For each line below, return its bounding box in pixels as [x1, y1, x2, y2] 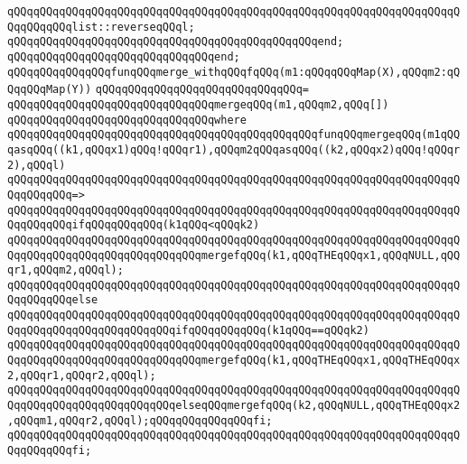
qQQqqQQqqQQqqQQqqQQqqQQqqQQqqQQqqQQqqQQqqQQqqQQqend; [7, 35, 344, 49]
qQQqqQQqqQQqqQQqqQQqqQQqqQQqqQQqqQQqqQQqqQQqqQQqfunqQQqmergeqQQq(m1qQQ [7, 128, 461, 142]
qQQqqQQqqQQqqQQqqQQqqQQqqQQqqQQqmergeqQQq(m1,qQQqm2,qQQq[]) [7, 97, 389, 111]
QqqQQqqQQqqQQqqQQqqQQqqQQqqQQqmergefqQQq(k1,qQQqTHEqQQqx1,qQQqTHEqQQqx [7, 354, 461, 367]
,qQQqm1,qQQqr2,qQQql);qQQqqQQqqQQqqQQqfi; [7, 413, 273, 427]
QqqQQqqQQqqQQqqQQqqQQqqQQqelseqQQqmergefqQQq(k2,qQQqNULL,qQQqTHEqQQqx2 [7, 399, 461, 413]
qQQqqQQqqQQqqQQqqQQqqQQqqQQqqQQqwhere [7, 113, 247, 126]
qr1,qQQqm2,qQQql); [7, 264, 124, 277]
